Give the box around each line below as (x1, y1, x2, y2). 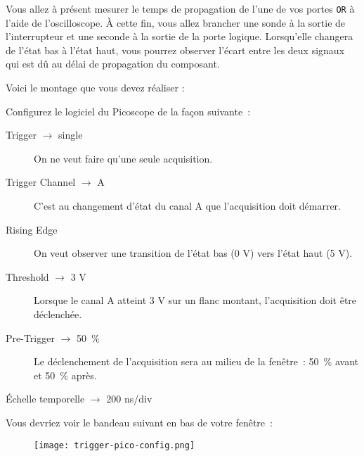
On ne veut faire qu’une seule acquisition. (34, 151, 213, 165)
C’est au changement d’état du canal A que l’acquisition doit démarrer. (34, 198, 341, 213)
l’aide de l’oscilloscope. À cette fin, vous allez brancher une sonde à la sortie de (6, 15, 346, 30)
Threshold (6, 269, 49, 284)
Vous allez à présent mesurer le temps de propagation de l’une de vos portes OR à (6, 1, 355, 15)
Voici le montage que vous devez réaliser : (6, 80, 185, 95)
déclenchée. (34, 306, 82, 321)
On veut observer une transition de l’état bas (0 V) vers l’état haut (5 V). (34, 246, 353, 260)
